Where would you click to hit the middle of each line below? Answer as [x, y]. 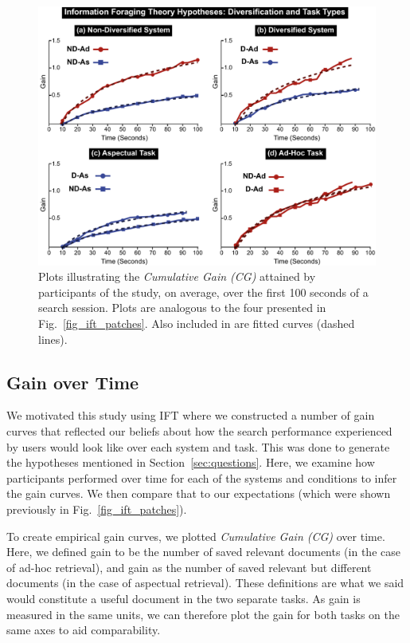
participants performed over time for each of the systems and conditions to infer [202, 477]
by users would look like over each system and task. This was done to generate [198, 446]
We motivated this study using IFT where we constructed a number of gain [191, 415]
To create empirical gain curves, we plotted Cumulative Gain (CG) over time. [196, 536]
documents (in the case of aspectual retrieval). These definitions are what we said [205, 583]
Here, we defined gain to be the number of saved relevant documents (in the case [203, 552]
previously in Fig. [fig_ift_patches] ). [97, 509]
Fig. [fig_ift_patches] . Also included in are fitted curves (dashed [197, 323]
